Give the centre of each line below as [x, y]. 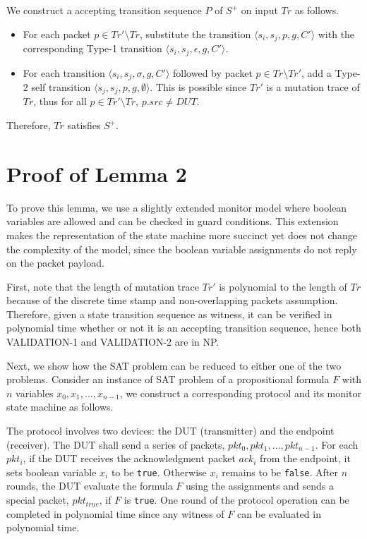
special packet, [38, 500]
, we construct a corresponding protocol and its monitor [240, 393]
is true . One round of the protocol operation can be [236, 500]
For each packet [57, 34]
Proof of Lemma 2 [97, 173]
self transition [61, 86]
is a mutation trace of [313, 86]
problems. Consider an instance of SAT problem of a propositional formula [168, 379]
